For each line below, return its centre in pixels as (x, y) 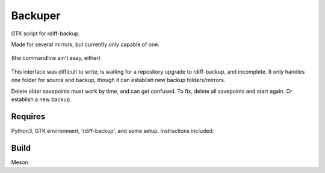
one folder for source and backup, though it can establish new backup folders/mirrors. (118, 80)
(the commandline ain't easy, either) (56, 58)
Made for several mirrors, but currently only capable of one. (85, 44)
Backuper (36, 16)
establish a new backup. (41, 99)
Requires (28, 116)
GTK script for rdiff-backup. (46, 34)
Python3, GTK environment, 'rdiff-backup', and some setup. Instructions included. (113, 130)
